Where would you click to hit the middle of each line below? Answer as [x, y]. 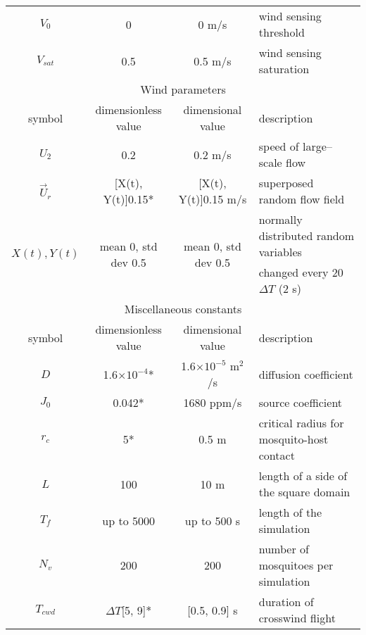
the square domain [304, 492]
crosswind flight [297, 618]
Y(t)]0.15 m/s [213, 199]
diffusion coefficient [306, 374]
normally [280, 219]
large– [317, 146]
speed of [279, 146]
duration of [286, 602]
